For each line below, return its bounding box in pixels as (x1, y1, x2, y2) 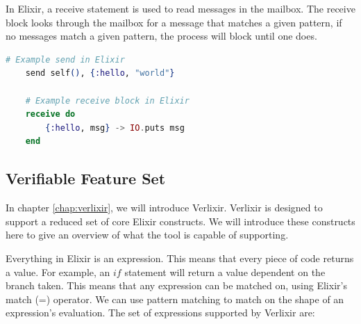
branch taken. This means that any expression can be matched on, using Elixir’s (6, 278, 347, 293)
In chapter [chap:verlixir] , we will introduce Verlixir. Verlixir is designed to (6, 200, 323, 215)
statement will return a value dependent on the (124, 264, 326, 279)
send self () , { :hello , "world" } (25, 68, 175, 79)
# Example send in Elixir (6, 54, 125, 65)
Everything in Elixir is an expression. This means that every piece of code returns (6, 250, 354, 265)
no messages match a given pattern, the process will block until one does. (6, 29, 317, 43)
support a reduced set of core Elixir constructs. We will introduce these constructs (6, 213, 355, 228)
